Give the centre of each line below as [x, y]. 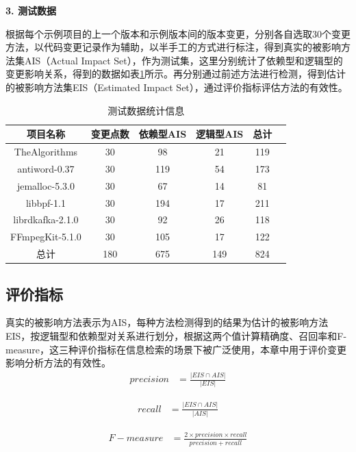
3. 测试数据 [31, 10]
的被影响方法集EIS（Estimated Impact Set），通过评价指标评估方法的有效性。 [177, 87]
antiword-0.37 [46, 168]
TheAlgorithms [46, 151]
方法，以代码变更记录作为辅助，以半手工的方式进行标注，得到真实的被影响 [173, 47]
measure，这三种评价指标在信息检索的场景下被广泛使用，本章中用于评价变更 [176, 349]
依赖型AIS [163, 134]
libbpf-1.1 [46, 202]
